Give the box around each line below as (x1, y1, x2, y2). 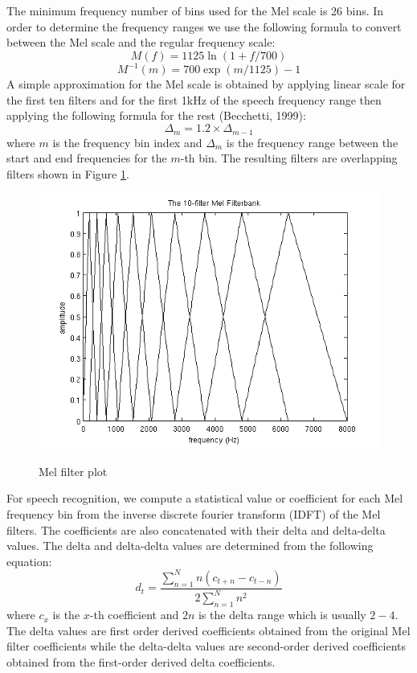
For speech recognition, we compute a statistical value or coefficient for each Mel (6, 490, 403, 507)
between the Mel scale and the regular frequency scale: (6, 34, 276, 51)
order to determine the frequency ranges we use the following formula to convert (6, 18, 402, 35)
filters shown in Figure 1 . (6, 165, 129, 182)
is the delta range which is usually (198, 606, 366, 623)
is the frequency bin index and (52, 133, 202, 150)
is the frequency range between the (226, 133, 399, 150)
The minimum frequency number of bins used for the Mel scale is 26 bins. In (6, 2, 384, 18)
